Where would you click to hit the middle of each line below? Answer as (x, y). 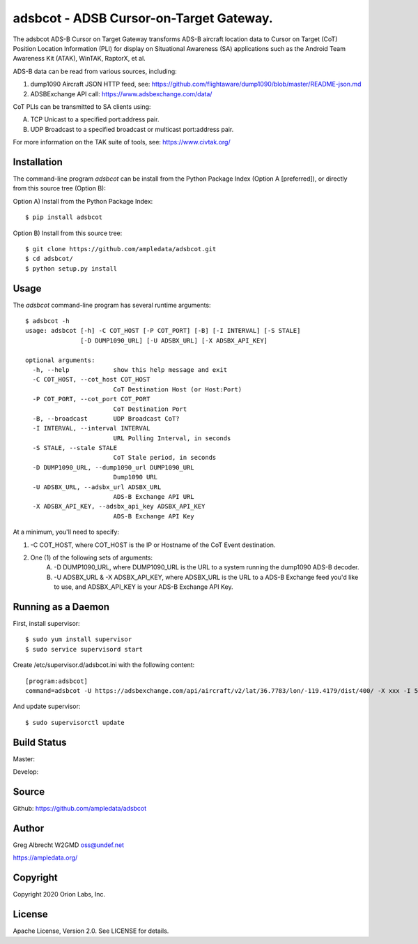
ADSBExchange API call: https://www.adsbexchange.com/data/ (121, 93)
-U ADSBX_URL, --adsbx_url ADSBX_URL (97, 487)
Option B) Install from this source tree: (68, 233)
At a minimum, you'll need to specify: (66, 532)
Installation (38, 162)
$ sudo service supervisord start (84, 649)
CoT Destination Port (150, 409)
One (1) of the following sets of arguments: (92, 557)
